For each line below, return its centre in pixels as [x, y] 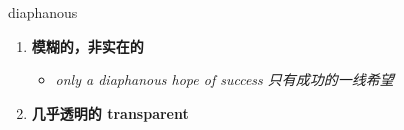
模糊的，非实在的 [87, 45]
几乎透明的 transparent [110, 112]
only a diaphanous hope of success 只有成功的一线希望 [224, 79]
